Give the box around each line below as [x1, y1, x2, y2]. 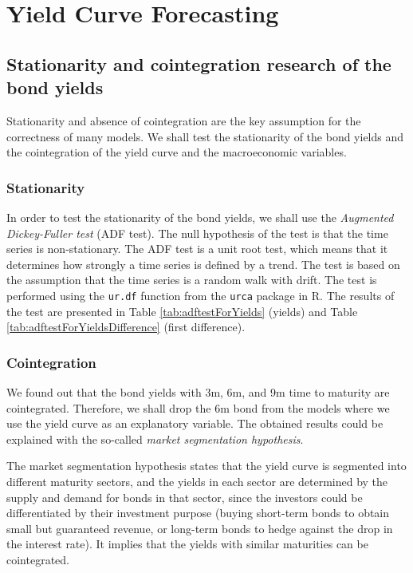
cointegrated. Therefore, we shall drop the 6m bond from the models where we [6, 399, 390, 416]
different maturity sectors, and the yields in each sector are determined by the [6, 472, 388, 489]
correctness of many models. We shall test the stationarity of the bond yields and [6, 128, 404, 144]
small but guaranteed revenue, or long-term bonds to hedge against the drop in [6, 520, 393, 536]
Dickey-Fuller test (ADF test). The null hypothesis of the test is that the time [6, 224, 388, 241]
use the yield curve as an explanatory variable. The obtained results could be [6, 415, 383, 432]
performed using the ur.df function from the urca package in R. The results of [6, 286, 395, 303]
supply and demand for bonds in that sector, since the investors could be [6, 488, 363, 505]
